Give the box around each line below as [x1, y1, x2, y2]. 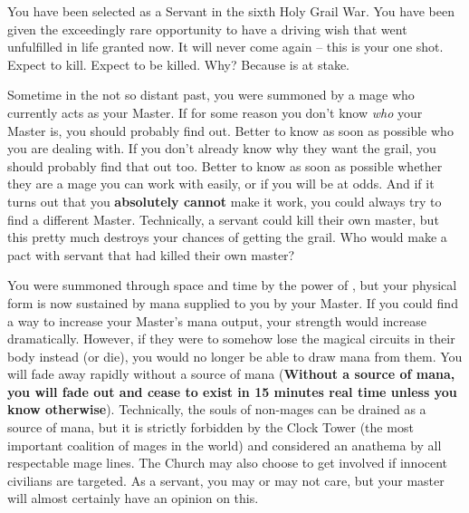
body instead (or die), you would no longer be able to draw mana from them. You [7, 346, 463, 365]
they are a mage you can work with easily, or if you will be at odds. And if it [7, 174, 435, 193]
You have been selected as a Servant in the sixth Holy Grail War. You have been [7, 2, 455, 20]
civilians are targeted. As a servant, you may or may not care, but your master [7, 470, 445, 489]
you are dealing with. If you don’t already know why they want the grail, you [7, 139, 436, 158]
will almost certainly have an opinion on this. [7, 489, 259, 508]
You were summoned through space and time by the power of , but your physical [7, 276, 457, 295]
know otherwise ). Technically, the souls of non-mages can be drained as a [7, 400, 426, 419]
